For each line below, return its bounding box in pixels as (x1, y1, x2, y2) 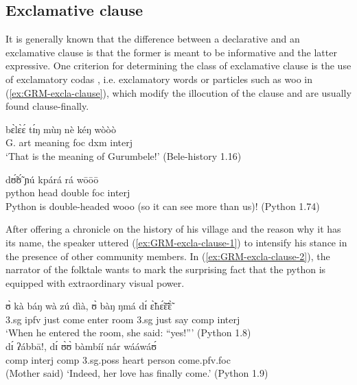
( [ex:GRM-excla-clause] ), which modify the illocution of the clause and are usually (5, 85, 352, 100)
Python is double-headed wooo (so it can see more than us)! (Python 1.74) (5, 198, 320, 213)
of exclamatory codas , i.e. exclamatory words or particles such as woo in (5, 71, 312, 86)
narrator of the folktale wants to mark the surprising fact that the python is (5, 262, 326, 277)
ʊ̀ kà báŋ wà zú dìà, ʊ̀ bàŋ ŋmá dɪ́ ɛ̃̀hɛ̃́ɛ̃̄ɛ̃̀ (5, 299, 172, 313)
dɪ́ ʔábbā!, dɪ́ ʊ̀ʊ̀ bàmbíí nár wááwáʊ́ (5, 339, 157, 353)
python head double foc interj (5, 185, 130, 200)
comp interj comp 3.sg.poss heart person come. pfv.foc (5, 352, 231, 366)
